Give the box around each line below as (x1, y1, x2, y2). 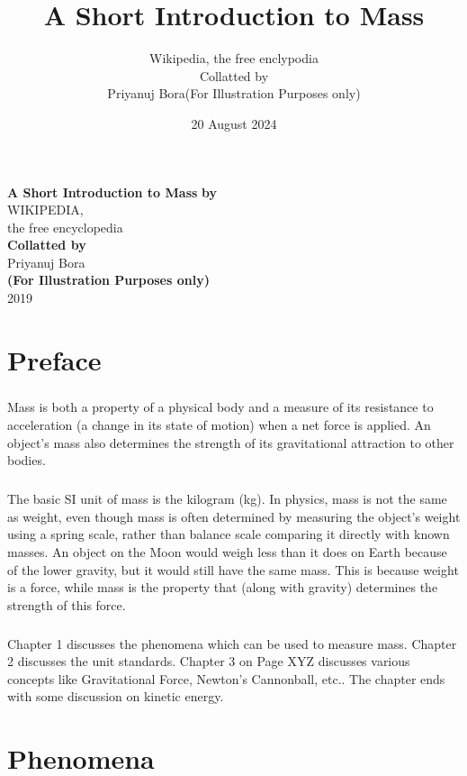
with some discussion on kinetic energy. (7, 687, 224, 706)
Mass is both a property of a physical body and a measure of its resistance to (7, 397, 434, 416)
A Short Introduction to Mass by (7, 182, 218, 201)
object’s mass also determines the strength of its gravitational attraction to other (7, 433, 454, 452)
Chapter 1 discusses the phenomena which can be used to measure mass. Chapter (7, 634, 457, 653)
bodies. (7, 451, 46, 470)
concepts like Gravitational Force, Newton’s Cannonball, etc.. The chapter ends (7, 669, 445, 688)
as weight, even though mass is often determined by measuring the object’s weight (7, 507, 461, 525)
